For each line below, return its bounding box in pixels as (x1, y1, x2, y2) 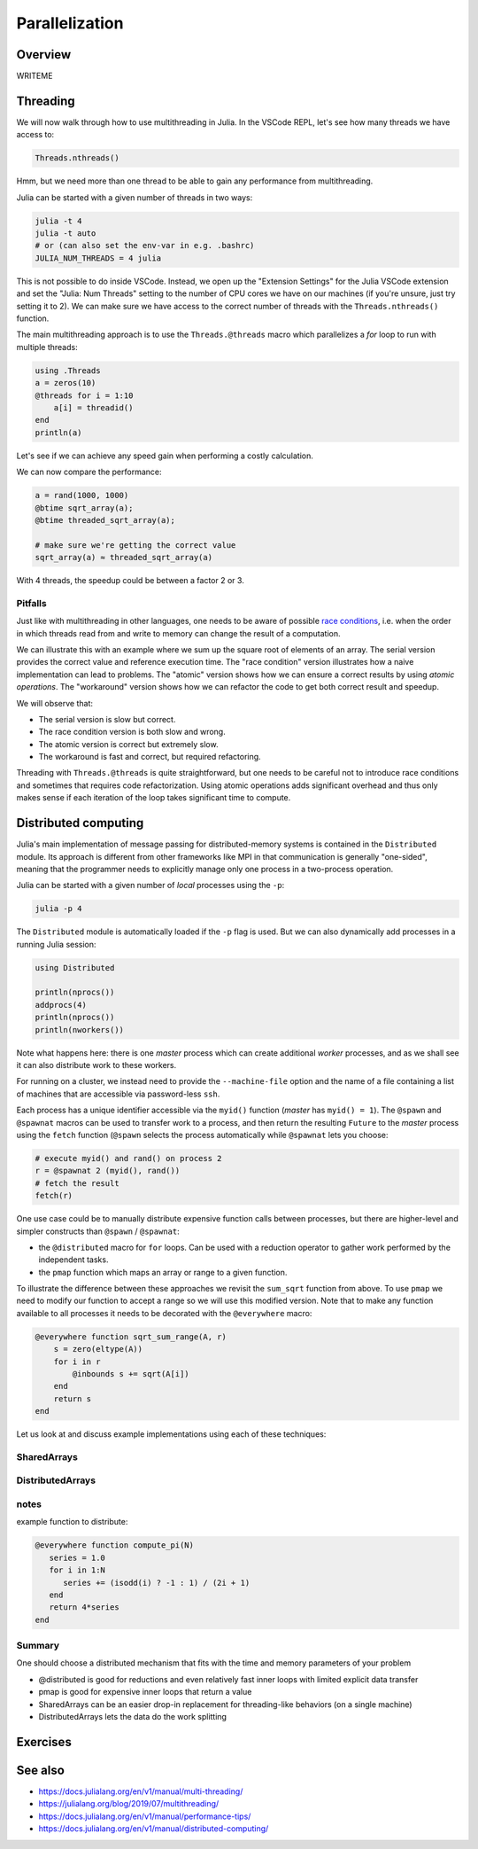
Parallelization (16, 13, 124, 33)
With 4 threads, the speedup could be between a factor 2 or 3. (16, 575, 245, 586)
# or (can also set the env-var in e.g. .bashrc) (35, 240, 255, 251)
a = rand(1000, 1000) (35, 490, 129, 501)
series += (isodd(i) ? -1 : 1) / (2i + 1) (63, 1578, 251, 1588)
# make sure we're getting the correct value (35, 540, 236, 550)
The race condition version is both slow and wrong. (38, 727, 226, 737)
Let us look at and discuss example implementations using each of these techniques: (16, 1429, 327, 1439)
